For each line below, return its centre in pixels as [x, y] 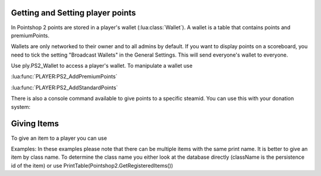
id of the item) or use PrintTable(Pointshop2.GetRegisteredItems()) [92, 165]
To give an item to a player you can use [59, 138]
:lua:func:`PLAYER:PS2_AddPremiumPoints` [64, 77]
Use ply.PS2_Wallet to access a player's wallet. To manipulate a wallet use [102, 66]
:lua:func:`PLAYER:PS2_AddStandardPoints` [64, 87]
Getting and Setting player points [73, 13]
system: [21, 106]
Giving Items [35, 124]
